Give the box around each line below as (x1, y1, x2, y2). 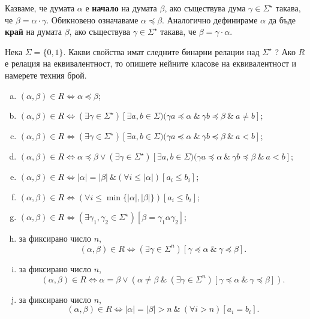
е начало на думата (85, 2, 157, 14)
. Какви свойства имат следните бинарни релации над (63, 45, 260, 58)
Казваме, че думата (5, 2, 75, 14)
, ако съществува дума (164, 2, 246, 14)
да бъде (268, 13, 296, 26)
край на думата (5, 25, 62, 38)
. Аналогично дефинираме (162, 13, 258, 26)
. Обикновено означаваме (46, 13, 139, 26)
